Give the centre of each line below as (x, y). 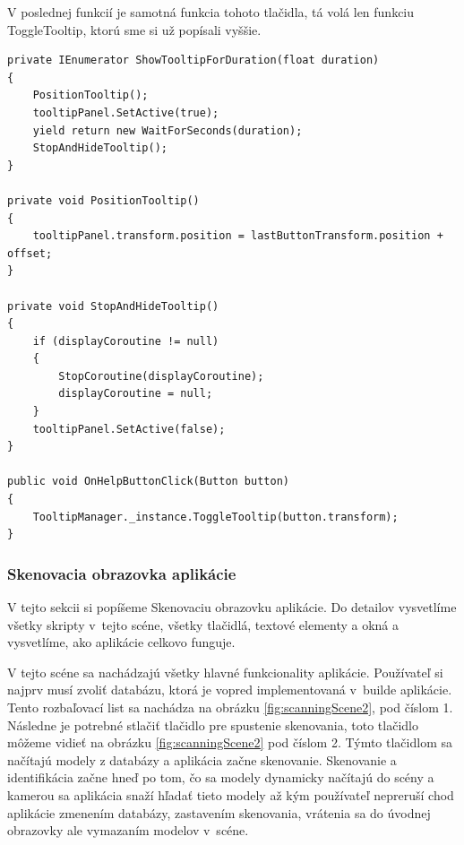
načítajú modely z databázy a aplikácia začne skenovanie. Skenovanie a (202, 759)
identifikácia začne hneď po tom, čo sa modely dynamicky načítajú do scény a (221, 777)
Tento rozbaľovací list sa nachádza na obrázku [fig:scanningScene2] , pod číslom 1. (230, 707)
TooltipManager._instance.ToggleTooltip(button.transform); (215, 517)
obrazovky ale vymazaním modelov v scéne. (128, 830)
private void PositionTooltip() (103, 200)
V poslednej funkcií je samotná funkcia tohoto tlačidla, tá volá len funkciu (211, 12)
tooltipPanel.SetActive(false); (129, 429)
